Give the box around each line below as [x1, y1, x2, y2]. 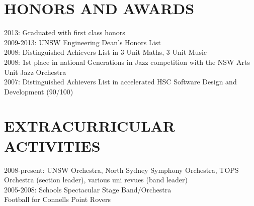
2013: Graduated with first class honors [4, 27, 125, 38]
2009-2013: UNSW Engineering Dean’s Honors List [4, 37, 161, 47]
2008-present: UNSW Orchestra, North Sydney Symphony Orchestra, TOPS [4, 164, 239, 175]
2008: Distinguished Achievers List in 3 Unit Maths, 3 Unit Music [4, 47, 207, 57]
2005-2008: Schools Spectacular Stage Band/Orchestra [4, 184, 172, 194]
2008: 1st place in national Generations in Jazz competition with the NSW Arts [4, 56, 250, 67]
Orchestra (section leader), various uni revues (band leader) [4, 174, 188, 185]
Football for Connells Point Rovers [4, 194, 111, 204]
